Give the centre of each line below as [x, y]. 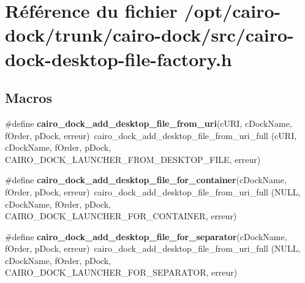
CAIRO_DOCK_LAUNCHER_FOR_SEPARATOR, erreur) [121, 272]
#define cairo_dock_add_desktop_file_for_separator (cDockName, [146, 236]
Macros [28, 98]
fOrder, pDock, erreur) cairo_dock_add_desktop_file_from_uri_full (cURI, [151, 135]
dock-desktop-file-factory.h [119, 58]
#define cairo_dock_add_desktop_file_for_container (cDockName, [146, 180]
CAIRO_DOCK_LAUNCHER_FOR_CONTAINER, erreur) [121, 216]
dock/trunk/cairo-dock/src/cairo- [149, 35]
